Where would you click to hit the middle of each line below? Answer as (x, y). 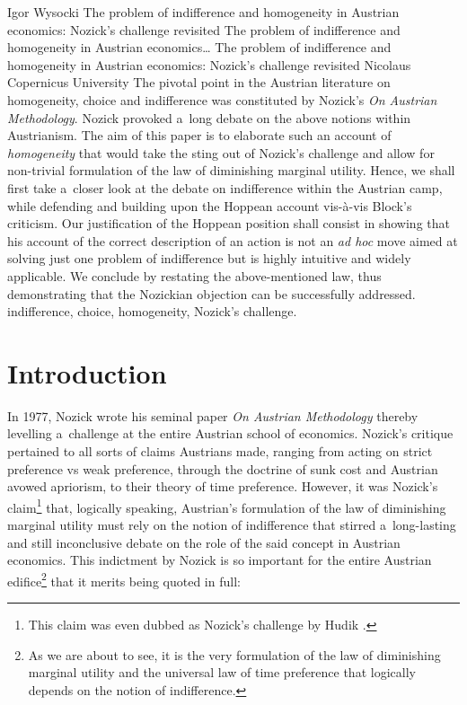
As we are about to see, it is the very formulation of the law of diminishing (234, 654)
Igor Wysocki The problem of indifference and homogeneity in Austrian (203, 12)
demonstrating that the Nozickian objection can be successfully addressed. (211, 293)
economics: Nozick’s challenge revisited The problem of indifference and (204, 29)
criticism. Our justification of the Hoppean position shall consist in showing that (229, 223)
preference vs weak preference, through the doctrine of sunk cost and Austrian (223, 468)
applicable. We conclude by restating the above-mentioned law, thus (194, 275)
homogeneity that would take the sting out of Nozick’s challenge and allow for (221, 152)
